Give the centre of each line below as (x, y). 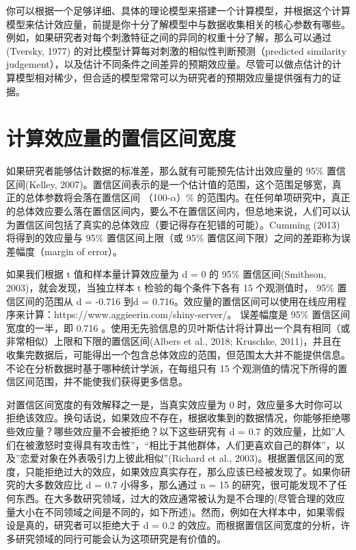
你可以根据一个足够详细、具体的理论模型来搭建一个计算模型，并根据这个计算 (178, 10)
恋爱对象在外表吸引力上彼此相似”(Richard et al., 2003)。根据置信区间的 (177, 458)
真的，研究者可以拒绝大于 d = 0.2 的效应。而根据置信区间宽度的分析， (183, 525)
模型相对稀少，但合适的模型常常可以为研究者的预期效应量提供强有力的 (173, 77)
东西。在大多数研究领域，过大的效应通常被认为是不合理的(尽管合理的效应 (180, 498)
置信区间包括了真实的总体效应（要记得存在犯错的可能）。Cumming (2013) (178, 224)
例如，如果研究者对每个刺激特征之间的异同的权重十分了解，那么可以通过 (169, 37)
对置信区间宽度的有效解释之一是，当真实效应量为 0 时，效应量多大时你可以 (175, 404)
